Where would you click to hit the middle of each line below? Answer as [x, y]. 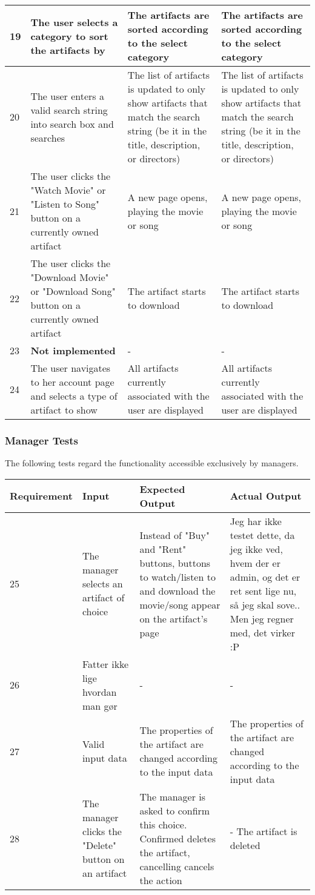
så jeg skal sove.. [265, 604]
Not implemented [73, 350]
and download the [177, 590]
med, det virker [262, 632]
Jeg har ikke [256, 521]
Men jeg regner [262, 618]
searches [48, 137]
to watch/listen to [177, 576]
